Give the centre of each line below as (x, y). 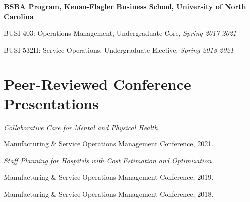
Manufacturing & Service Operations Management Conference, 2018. (109, 194)
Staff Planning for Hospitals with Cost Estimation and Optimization (108, 160)
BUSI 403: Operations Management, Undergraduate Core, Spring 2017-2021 (120, 33)
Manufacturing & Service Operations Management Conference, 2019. (109, 177)
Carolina (19, 16)
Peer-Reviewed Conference (98, 84)
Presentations (51, 103)
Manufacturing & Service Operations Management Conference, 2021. (109, 144)
